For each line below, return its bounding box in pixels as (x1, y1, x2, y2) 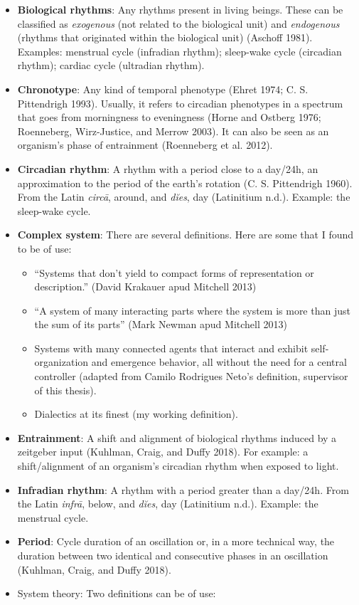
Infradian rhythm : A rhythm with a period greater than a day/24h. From (17, 482, 349, 497)
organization (34, 354, 89, 369)
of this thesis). (34, 382, 97, 397)
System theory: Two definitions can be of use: (17, 586, 216, 601)
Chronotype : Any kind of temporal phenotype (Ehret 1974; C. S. (17, 81, 309, 96)
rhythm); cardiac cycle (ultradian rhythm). (17, 58, 205, 73)
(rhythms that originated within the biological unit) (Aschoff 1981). (17, 30, 313, 45)
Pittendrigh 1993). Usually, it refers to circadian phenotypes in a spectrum (17, 95, 343, 110)
